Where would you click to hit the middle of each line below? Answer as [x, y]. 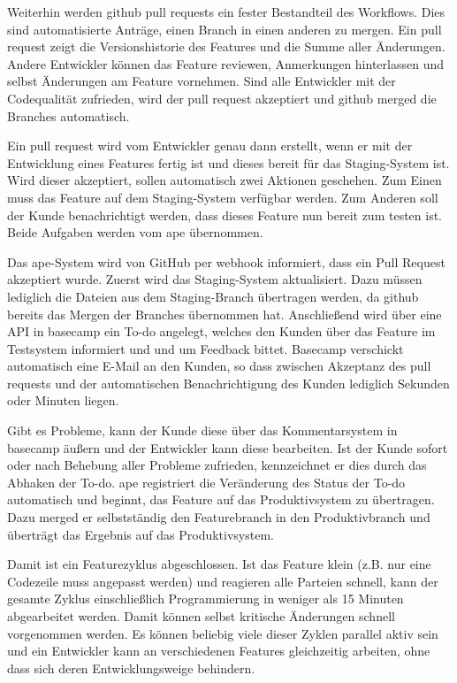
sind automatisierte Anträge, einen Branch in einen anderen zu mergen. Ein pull [225, 29]
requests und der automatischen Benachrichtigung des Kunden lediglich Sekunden [228, 383]
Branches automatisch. [69, 115]
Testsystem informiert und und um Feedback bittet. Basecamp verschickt [206, 348]
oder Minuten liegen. [63, 400]
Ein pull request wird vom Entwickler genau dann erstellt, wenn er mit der [210, 146]
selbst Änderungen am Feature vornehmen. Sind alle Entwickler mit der [202, 81]
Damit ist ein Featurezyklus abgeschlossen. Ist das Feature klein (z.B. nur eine [219, 564]
